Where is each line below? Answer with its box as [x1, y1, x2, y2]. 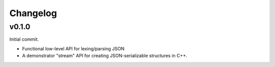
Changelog [9, 8, 57, 19]
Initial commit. [9, 36, 39, 42]
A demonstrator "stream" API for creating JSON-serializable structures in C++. [22, 53, 188, 59]
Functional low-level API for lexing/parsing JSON [22, 45, 125, 51]
